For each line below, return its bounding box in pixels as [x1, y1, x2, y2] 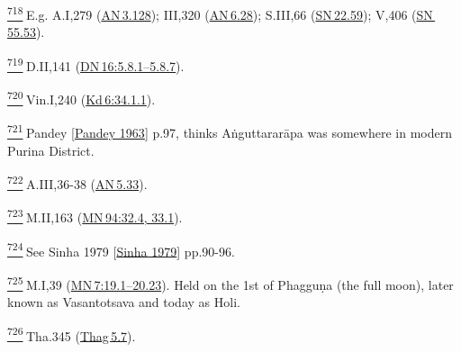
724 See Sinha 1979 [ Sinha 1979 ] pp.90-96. [7, 239, 235, 260]
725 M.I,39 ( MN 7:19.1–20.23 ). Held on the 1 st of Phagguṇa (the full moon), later [7, 272, 454, 293]
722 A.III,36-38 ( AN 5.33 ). [7, 172, 148, 193]
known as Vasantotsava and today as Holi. [7, 293, 240, 311]
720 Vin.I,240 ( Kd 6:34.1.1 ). [7, 87, 156, 108]
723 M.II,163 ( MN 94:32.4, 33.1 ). [7, 205, 183, 227]
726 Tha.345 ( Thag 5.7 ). [7, 323, 136, 345]
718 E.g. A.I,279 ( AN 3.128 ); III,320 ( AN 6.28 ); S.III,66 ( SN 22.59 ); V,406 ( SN [7, 3, 433, 23]
